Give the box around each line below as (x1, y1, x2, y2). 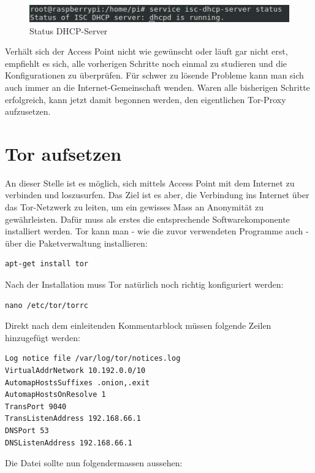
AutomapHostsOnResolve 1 (5, 390, 106, 399)
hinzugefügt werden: (5, 331, 80, 344)
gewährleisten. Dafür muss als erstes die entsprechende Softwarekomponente (5, 212, 290, 225)
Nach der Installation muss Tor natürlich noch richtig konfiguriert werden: (5, 277, 284, 290)
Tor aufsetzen (5, 140, 122, 166)
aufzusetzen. (5, 105, 51, 118)
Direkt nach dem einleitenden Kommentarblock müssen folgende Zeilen (5, 319, 271, 332)
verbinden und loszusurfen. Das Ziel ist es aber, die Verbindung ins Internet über (5, 188, 309, 201)
